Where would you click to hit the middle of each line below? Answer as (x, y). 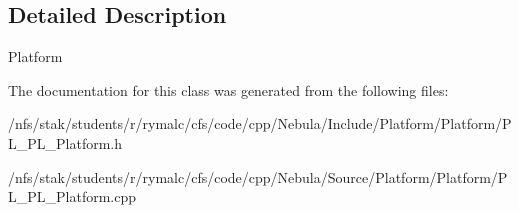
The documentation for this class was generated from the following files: (228, 89)
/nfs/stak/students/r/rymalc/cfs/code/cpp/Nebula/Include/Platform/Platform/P (260, 123)
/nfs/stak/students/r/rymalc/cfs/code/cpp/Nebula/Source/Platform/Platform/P (258, 176)
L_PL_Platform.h (65, 142)
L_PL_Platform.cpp (72, 196)
